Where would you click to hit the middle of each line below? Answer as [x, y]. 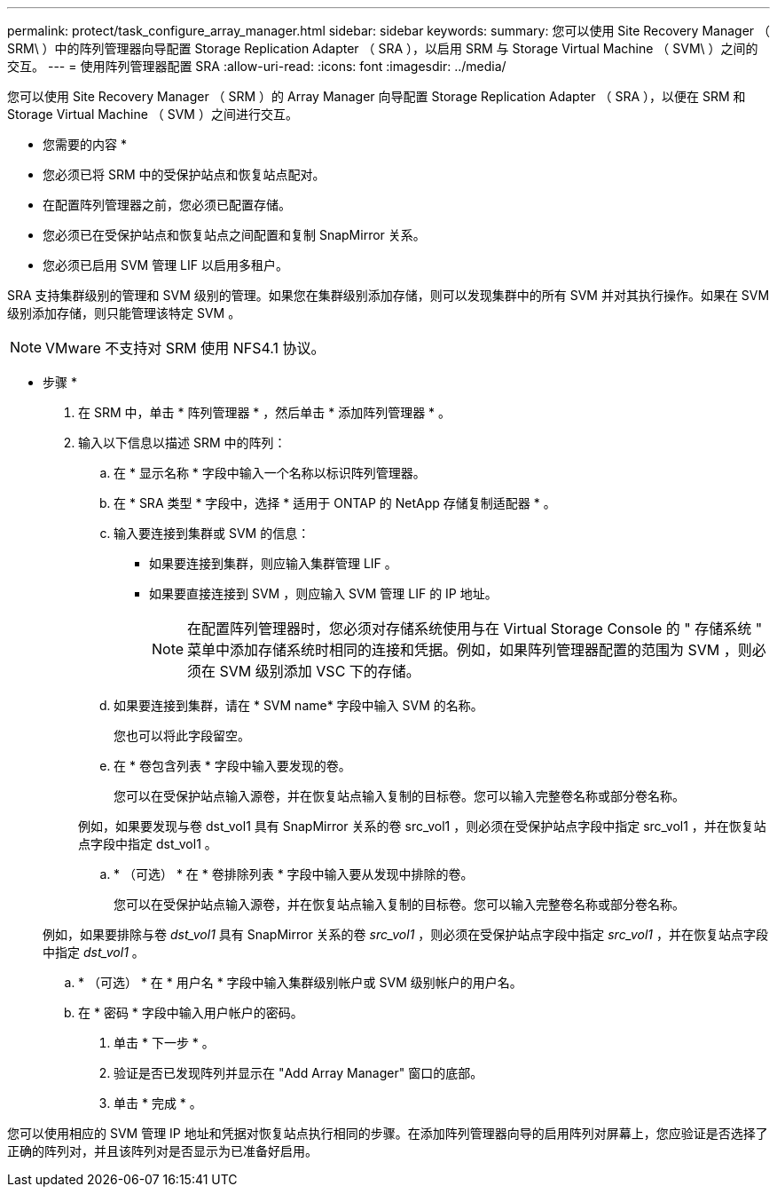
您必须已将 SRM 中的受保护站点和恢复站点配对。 [184, 174]
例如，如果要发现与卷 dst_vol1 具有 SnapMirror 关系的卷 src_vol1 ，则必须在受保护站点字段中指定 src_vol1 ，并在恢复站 [422, 826]
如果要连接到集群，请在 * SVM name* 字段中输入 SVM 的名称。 [298, 705]
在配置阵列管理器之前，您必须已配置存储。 [167, 205]
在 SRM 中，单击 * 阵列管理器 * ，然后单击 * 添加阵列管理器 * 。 [265, 412]
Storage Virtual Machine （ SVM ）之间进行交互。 [153, 114]
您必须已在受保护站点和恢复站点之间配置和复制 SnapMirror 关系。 [234, 235]
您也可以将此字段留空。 [182, 735]
